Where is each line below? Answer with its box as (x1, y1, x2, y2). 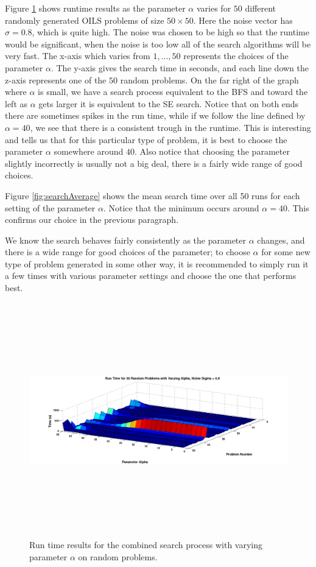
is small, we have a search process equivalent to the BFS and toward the (38, 85, 308, 98)
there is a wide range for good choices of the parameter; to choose (5, 245, 250, 258)
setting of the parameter (5, 201, 96, 214)
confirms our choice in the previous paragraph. (5, 213, 179, 226)
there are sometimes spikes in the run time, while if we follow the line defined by (5, 109, 306, 122)
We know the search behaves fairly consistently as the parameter (5, 233, 247, 246)
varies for (196, 2, 231, 14)
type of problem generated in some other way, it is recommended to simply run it (5, 257, 309, 270)
